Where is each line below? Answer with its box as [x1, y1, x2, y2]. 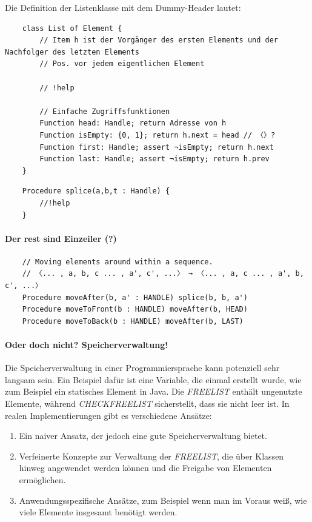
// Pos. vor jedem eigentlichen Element [39, 59, 205, 69]
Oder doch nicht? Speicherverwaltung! [5, 338, 168, 351]
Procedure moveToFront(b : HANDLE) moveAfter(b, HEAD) [22, 305, 248, 314]
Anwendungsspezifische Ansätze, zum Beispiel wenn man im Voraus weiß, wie [19, 494, 307, 506]
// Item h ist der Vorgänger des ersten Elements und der [39, 36, 279, 45]
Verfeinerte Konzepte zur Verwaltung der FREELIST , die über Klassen [19, 449, 284, 462]
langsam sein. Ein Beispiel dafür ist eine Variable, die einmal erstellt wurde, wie [5, 373, 302, 386]
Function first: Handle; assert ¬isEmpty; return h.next [39, 142, 274, 152]
